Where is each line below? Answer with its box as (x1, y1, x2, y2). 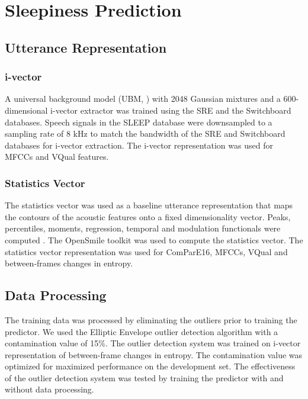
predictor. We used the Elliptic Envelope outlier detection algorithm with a (5, 325, 278, 337)
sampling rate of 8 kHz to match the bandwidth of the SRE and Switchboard (5, 127, 285, 140)
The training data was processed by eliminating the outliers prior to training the (5, 313, 297, 326)
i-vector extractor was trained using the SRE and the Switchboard (50, 104, 291, 116)
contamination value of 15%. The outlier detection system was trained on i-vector (5, 337, 301, 349)
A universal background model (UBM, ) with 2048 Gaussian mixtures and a (5, 92, 281, 105)
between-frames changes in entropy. (5, 257, 133, 269)
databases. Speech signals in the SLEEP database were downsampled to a (5, 115, 272, 128)
